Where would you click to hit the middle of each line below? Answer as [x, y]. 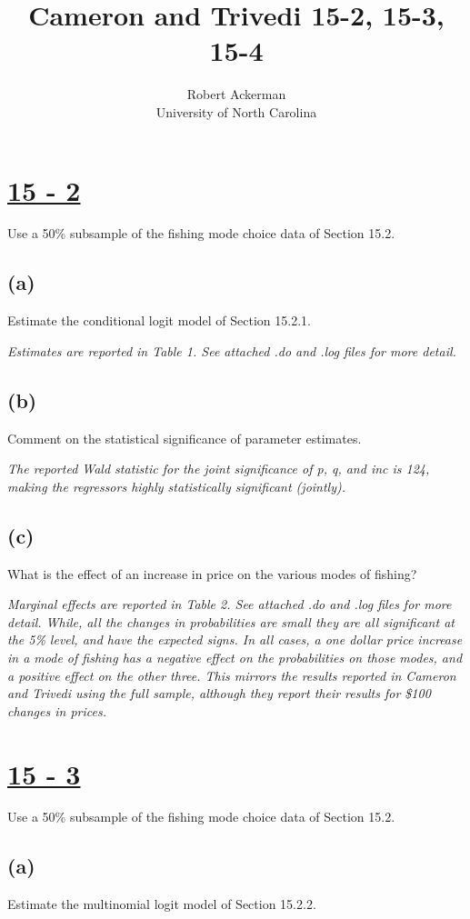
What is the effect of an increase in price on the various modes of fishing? [212, 573]
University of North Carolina [236, 111]
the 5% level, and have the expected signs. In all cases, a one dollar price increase [235, 639]
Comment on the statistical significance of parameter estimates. [185, 438]
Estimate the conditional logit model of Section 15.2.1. [159, 320]
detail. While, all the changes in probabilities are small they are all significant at [231, 621]
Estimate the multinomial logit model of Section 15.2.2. [162, 904]
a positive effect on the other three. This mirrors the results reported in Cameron [232, 675]
